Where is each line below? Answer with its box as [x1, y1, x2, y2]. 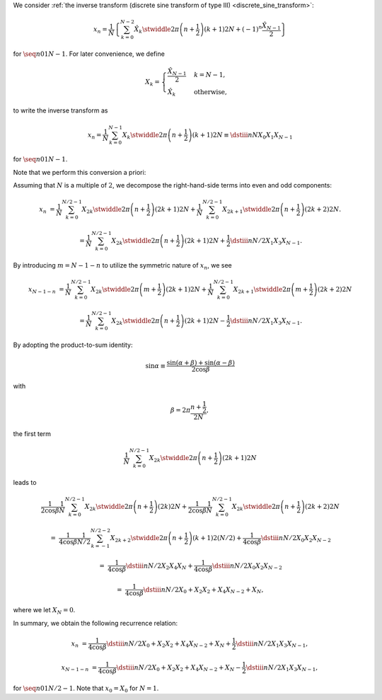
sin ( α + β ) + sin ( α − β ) [166, 358, 235, 367]
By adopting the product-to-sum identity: [13, 340, 133, 350]
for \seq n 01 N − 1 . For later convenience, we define [13, 50, 166, 58]
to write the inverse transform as [13, 106, 108, 115]
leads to [13, 478, 37, 487]
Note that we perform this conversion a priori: [13, 168, 146, 176]
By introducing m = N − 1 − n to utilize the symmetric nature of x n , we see [13, 260, 233, 271]
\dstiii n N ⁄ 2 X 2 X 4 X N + [126, 561, 194, 571]
